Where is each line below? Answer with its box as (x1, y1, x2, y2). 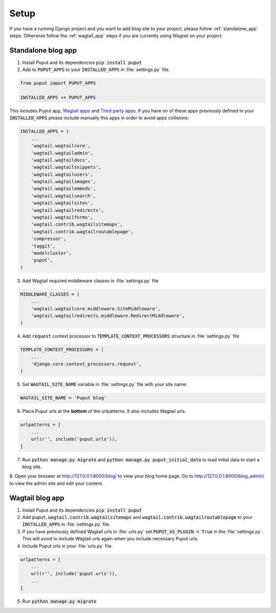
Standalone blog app (9, 46, 77, 55)
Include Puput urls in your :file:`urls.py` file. (22, 542, 113, 549)
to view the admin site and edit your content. (9, 480, 103, 486)
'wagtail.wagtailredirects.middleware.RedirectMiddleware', (31, 312, 185, 319)
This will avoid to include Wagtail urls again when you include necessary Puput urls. (22, 536, 199, 542)
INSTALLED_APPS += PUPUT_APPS (20, 95, 96, 100)
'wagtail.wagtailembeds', (31, 186, 96, 192)
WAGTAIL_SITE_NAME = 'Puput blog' (20, 395, 107, 401)
